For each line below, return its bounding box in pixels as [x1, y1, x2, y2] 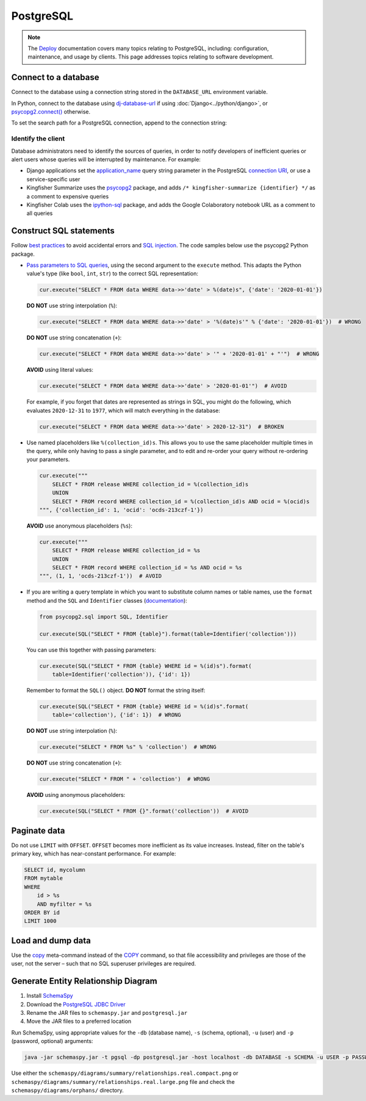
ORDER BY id [24, 909, 60, 916]
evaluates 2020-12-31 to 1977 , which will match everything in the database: [26, 407, 221, 414]
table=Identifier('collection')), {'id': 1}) [52, 670, 191, 678]
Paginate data [11, 825, 65, 836]
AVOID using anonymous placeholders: [26, 791, 126, 799]
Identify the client [11, 134, 65, 143]
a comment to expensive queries [26, 192, 109, 200]
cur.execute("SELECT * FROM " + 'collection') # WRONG [39, 776, 210, 783]
